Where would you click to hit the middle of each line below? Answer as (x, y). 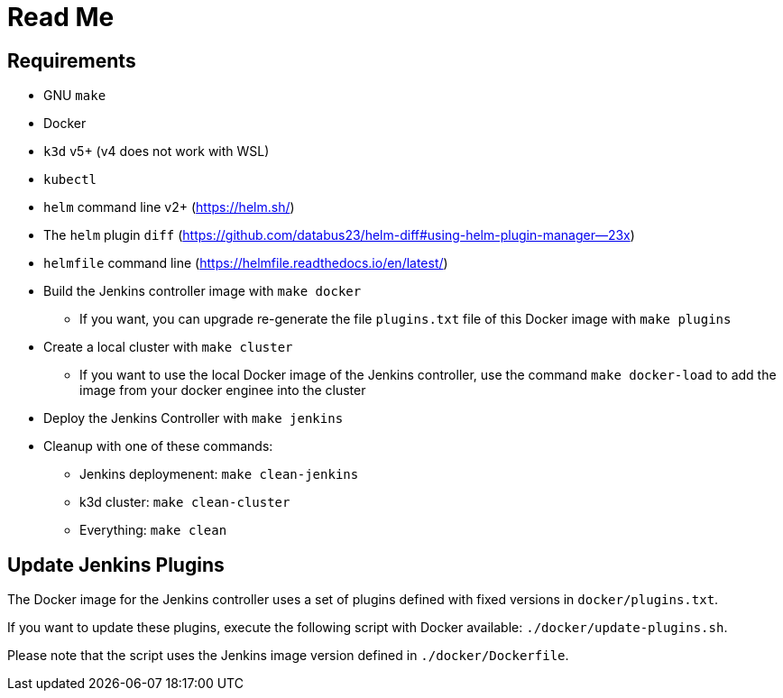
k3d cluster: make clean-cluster (185, 502)
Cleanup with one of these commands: (158, 446)
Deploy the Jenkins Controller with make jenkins (193, 418)
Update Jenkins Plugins (116, 565)
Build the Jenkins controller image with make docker (203, 291)
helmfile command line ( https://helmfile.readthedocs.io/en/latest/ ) (246, 263)
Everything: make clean (153, 530)
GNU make (75, 96)
